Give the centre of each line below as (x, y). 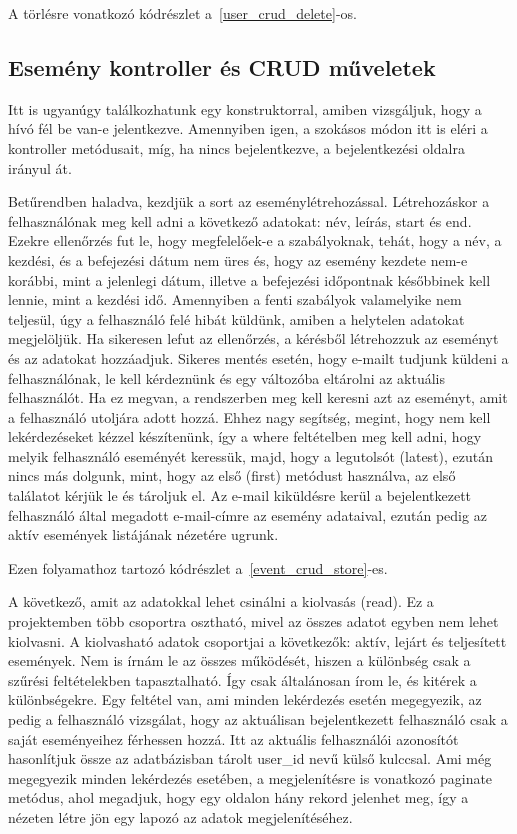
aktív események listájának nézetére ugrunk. (143, 534)
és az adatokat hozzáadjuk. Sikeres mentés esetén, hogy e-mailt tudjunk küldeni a (258, 357)
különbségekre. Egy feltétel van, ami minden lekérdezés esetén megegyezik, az (245, 699)
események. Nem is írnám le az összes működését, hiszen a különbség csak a (239, 660)
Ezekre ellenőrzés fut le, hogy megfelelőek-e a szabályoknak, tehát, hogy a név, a (255, 240)
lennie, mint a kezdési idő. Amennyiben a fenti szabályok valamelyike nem (235, 299)
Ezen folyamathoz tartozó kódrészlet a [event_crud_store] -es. (198, 567)
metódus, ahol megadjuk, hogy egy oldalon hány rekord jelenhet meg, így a (238, 797)
